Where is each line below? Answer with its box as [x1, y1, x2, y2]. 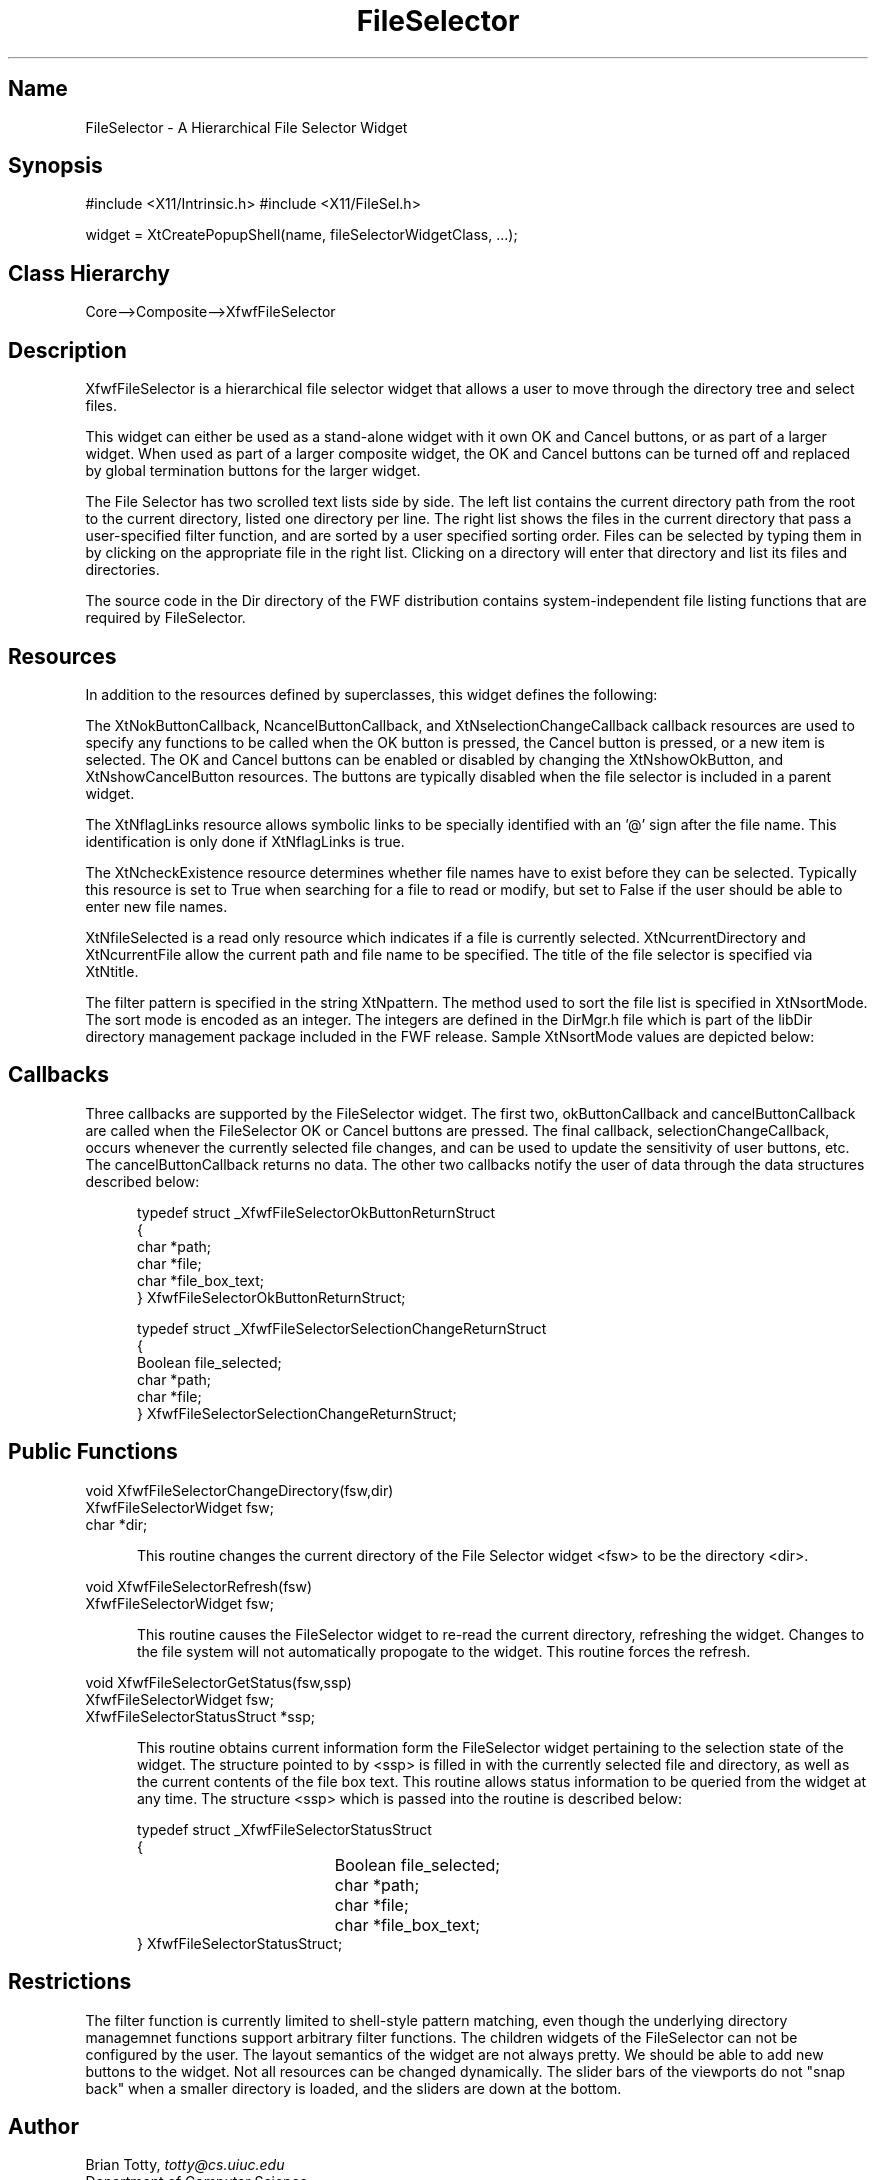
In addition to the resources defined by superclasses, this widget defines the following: [85, 685, 658, 703]
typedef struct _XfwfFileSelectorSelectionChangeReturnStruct [137, 1319, 547, 1337]
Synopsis [8, 153, 103, 179]
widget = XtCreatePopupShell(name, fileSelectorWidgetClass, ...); [85, 226, 518, 244]
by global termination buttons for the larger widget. [85, 462, 421, 480]
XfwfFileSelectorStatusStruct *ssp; [85, 1707, 315, 1725]
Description [8, 337, 127, 363]
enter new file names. [85, 897, 228, 915]
